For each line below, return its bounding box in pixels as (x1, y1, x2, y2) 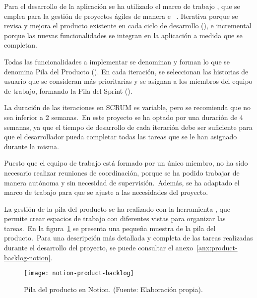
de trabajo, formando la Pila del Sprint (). (4, 85, 132, 96)
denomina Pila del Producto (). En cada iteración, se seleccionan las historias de (4, 66, 249, 76)
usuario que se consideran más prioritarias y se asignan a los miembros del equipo (4, 76, 253, 86)
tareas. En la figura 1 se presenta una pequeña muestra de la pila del (4, 223, 216, 233)
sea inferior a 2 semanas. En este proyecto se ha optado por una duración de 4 (4, 112, 243, 122)
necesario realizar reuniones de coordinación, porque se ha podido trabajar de (4, 167, 240, 178)
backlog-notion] (4, 252, 51, 262)
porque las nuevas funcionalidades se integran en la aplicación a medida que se (4, 30, 243, 40)
